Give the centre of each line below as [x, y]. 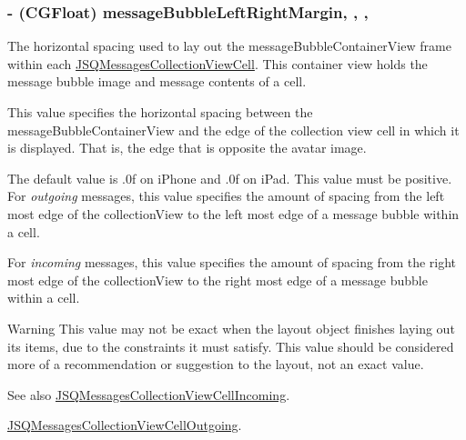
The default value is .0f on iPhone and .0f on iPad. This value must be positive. [230, 178]
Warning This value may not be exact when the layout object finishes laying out [231, 328]
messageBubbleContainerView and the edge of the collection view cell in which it [233, 130]
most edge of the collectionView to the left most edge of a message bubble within [233, 213]
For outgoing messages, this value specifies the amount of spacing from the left [226, 196]
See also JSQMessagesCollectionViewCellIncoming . [149, 394]
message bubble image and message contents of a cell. [157, 81]
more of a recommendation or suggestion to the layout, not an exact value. [216, 364]
